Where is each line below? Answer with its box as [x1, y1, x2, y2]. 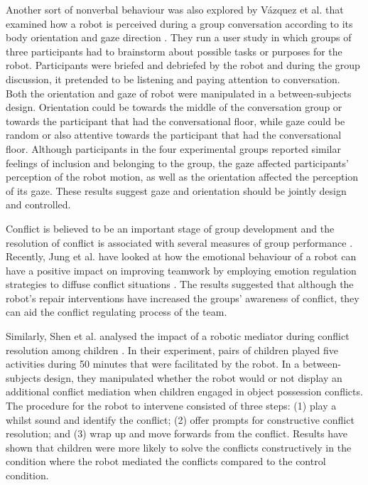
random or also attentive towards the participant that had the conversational [6, 127, 342, 142]
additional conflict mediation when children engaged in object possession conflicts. [6, 384, 363, 399]
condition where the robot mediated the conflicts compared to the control [6, 454, 326, 469]
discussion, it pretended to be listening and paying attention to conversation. [6, 71, 340, 86]
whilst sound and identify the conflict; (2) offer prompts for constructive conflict [6, 412, 355, 427]
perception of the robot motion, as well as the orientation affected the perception [6, 169, 359, 184]
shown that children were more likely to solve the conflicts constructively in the [6, 439, 352, 454]
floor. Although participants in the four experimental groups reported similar [6, 141, 341, 156]
